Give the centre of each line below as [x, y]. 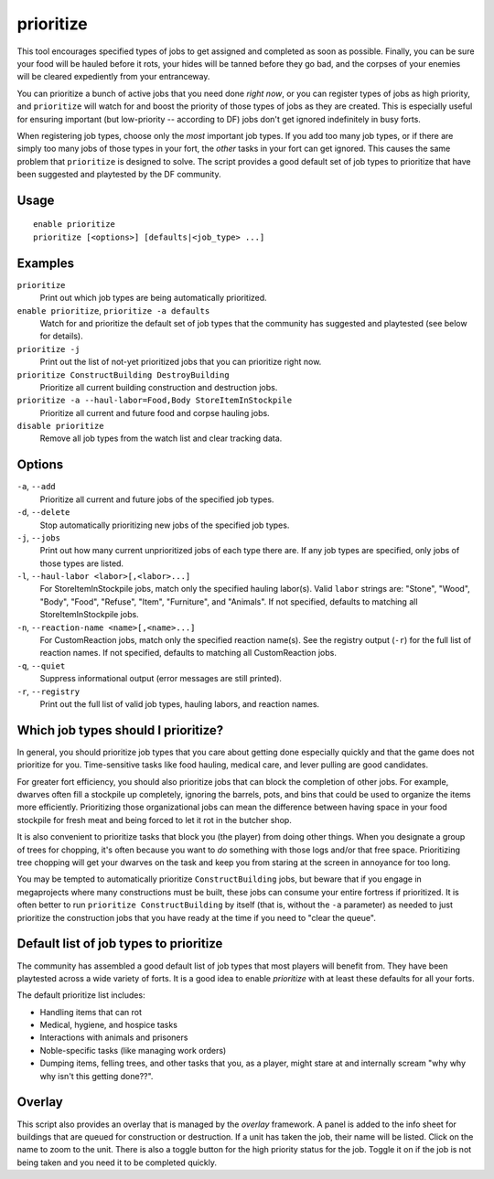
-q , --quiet [41, 665]
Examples [46, 263]
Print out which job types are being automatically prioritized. [153, 298]
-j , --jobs [39, 537]
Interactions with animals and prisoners [114, 1037]
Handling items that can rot [91, 1012]
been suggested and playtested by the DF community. [119, 175]
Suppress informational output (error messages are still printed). [161, 679]
